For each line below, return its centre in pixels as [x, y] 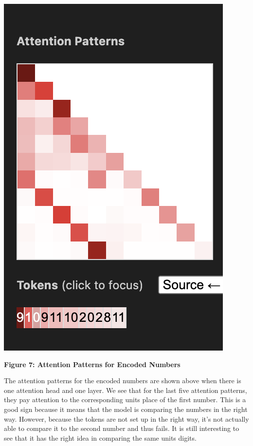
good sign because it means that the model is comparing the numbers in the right [126, 409]
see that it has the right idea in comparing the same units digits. [100, 437]
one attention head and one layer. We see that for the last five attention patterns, [126, 390]
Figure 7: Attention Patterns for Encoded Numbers [92, 364]
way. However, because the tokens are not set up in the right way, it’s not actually [126, 418]
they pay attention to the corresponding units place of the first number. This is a [125, 400]
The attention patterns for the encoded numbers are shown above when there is [123, 381]
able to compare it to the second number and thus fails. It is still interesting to [122, 428]
